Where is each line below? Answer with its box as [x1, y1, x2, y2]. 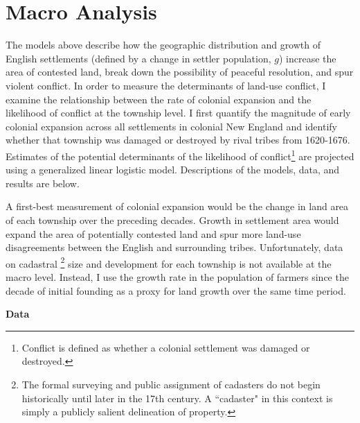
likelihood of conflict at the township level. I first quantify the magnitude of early [6, 105, 351, 120]
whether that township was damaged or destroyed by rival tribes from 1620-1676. [6, 132, 350, 147]
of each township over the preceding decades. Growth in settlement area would [6, 212, 339, 227]
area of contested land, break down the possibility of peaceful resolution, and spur [6, 64, 354, 79]
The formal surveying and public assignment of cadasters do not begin [21, 377, 321, 391]
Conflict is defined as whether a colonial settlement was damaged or [21, 340, 310, 354]
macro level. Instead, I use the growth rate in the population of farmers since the [6, 269, 349, 284]
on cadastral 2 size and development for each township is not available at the [6, 254, 332, 270]
